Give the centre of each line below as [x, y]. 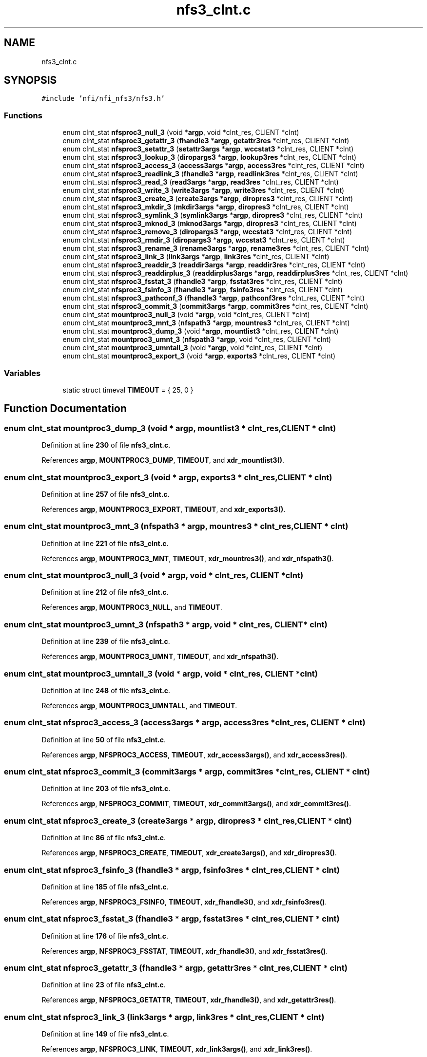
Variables [22, 373]
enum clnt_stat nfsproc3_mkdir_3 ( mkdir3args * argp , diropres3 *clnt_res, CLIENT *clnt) [206, 207]
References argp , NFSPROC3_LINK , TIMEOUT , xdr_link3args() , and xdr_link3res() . [177, 1049]
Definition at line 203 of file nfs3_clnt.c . [106, 789]
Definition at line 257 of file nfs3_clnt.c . [106, 494]
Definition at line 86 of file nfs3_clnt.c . [104, 838]
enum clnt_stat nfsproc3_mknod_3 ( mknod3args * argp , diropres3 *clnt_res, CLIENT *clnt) [210, 224]
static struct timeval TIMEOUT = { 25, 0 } [128, 390]
